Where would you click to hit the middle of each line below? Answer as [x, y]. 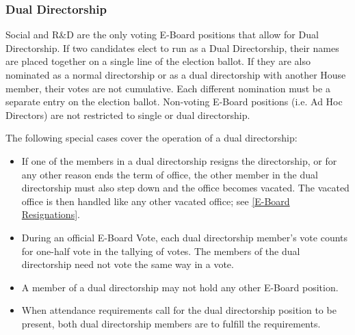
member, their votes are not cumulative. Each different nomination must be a [168, 88]
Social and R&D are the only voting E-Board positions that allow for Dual [162, 35]
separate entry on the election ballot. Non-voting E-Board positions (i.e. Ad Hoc [174, 102]
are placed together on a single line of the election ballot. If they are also [158, 61]
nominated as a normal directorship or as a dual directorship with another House [176, 75]
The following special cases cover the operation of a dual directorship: [152, 138]
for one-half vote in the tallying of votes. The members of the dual [161, 251]
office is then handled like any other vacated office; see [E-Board [156, 201]
